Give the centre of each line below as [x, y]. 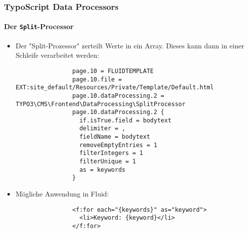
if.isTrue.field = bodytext [125, 120]
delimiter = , [102, 129]
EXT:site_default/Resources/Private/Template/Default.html [115, 88]
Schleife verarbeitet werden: [57, 55]
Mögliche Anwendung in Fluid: [62, 194]
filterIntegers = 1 [111, 153]
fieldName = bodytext [115, 137]
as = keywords [102, 170]
